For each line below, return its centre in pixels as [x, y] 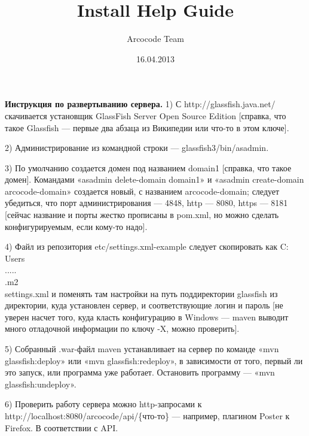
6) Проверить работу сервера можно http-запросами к [103, 404]
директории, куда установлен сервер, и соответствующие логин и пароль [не [144, 305]
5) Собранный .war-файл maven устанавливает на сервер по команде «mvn [142, 349]
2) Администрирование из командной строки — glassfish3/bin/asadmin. [137, 148]
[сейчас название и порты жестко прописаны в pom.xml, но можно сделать [142, 215]
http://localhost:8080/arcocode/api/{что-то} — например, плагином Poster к [147, 415]
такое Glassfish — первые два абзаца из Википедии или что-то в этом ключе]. [147, 127]
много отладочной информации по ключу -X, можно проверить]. [122, 328]
